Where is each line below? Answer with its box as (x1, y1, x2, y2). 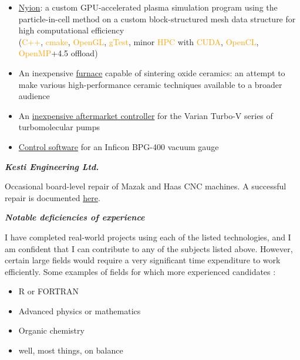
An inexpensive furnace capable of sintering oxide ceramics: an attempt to (18, 66, 285, 79)
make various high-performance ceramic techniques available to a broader (18, 78, 282, 90)
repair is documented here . (5, 191, 100, 203)
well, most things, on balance (18, 344, 123, 356)
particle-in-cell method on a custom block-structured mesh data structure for (18, 12, 296, 25)
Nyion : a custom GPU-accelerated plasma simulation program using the (18, 1, 278, 13)
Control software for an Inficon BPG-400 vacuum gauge (18, 140, 219, 152)
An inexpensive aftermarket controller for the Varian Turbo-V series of (18, 109, 273, 121)
